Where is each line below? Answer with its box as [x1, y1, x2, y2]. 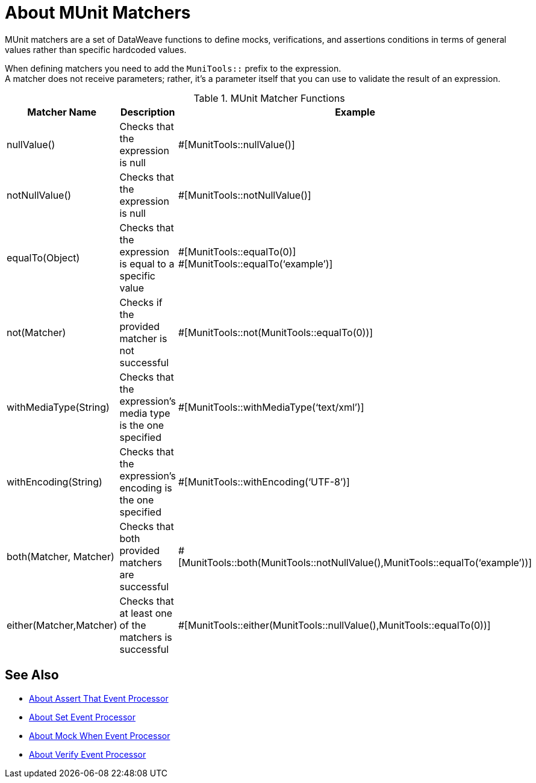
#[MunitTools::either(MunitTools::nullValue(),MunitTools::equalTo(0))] [178, 619, 491, 631]
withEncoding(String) [7, 475, 102, 488]
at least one [119, 607, 173, 619]
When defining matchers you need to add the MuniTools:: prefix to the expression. [5, 63, 341, 73]
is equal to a [119, 257, 175, 270]
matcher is [119, 332, 167, 345]
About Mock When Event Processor [29, 730, 170, 741]
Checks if [119, 296, 163, 308]
